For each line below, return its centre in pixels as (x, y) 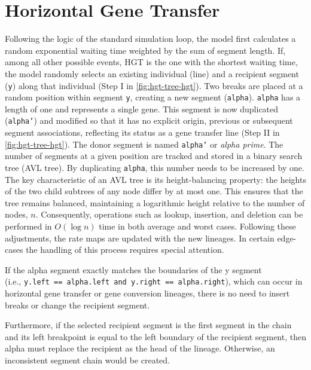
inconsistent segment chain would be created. (87, 360)
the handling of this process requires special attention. (125, 250)
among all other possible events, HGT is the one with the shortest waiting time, (151, 62)
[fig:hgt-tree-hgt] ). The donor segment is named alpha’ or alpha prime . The (144, 144)
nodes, (16, 214)
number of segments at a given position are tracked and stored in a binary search (154, 156)
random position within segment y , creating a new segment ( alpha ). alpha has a (153, 97)
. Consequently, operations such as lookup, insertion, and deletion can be (169, 214)
